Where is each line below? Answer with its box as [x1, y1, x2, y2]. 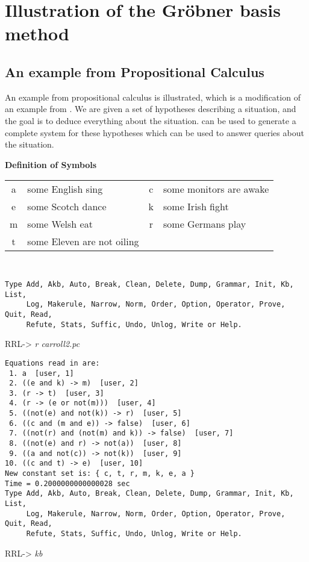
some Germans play [163, 217, 246, 231]
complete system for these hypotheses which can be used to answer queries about [5, 126, 304, 139]
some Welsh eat [27, 217, 93, 231]
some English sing [27, 182, 103, 196]
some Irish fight [163, 199, 229, 214]
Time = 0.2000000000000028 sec [5, 479, 130, 488]
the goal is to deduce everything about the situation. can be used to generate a [5, 114, 296, 126]
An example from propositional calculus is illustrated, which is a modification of [5, 90, 301, 103]
